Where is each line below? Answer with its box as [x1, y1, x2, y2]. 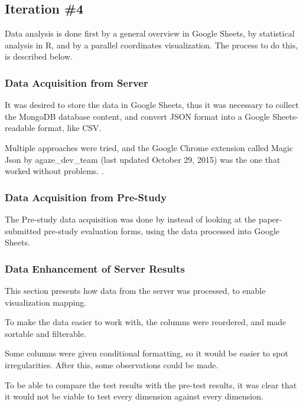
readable [5, 122, 35, 134]
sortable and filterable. [5, 327, 86, 339]
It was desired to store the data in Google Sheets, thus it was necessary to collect [5, 99, 299, 111]
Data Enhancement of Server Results [5, 261, 185, 276]
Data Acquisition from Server [5, 75, 148, 90]
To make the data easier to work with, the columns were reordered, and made [5, 316, 286, 328]
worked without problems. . [5, 165, 104, 177]
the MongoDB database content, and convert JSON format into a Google [5, 110, 270, 122]
